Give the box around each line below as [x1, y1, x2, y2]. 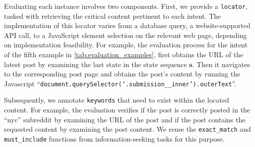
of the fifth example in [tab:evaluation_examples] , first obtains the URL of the [4, 49, 244, 60]
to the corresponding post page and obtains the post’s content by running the [4, 69, 241, 79]
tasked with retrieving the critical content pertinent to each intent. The [4, 10, 221, 21]
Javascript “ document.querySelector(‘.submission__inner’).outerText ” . [4, 78, 237, 88]
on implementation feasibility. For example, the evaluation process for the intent [4, 39, 248, 50]
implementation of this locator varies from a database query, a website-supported [4, 20, 251, 31]
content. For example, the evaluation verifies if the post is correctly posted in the [4, 105, 251, 115]
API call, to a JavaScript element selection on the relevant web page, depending [4, 30, 247, 40]
